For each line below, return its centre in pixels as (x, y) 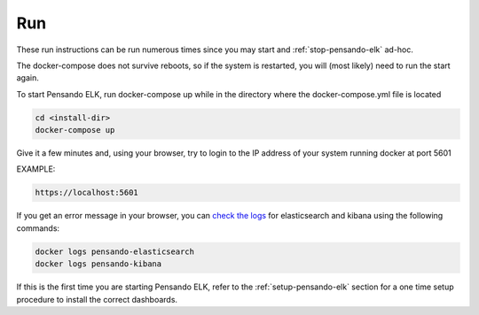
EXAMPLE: (36, 169)
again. (28, 78)
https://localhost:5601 (87, 193)
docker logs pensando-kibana (98, 264)
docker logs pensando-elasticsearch (115, 251)
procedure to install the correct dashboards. (97, 299)
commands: (38, 228)
